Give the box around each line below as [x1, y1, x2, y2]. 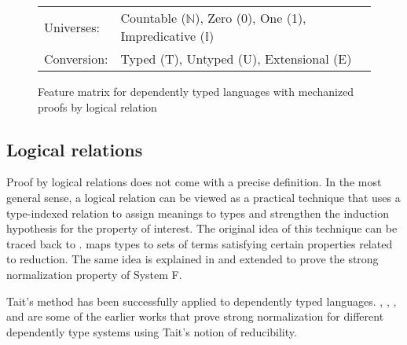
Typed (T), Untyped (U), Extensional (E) [120, 50, 352, 68]
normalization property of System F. [6, 266, 182, 282]
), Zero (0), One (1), [195, 9, 306, 27]
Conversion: [44, 50, 108, 68]
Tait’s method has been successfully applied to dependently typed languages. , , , [6, 292, 397, 309]
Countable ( [120, 9, 186, 27]
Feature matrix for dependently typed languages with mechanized [38, 83, 354, 99]
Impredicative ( [120, 27, 205, 45]
